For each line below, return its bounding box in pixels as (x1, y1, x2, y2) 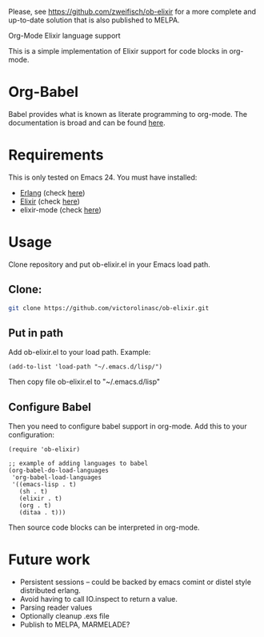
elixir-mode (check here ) (19, 204, 102, 215)
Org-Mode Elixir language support (8, 31, 122, 40)
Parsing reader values (19, 603, 93, 612)
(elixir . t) (18, 494, 62, 503)
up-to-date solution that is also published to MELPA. (8, 15, 180, 25)
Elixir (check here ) (19, 196, 80, 206)
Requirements (8, 146, 104, 164)
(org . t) (18, 502, 52, 510)
